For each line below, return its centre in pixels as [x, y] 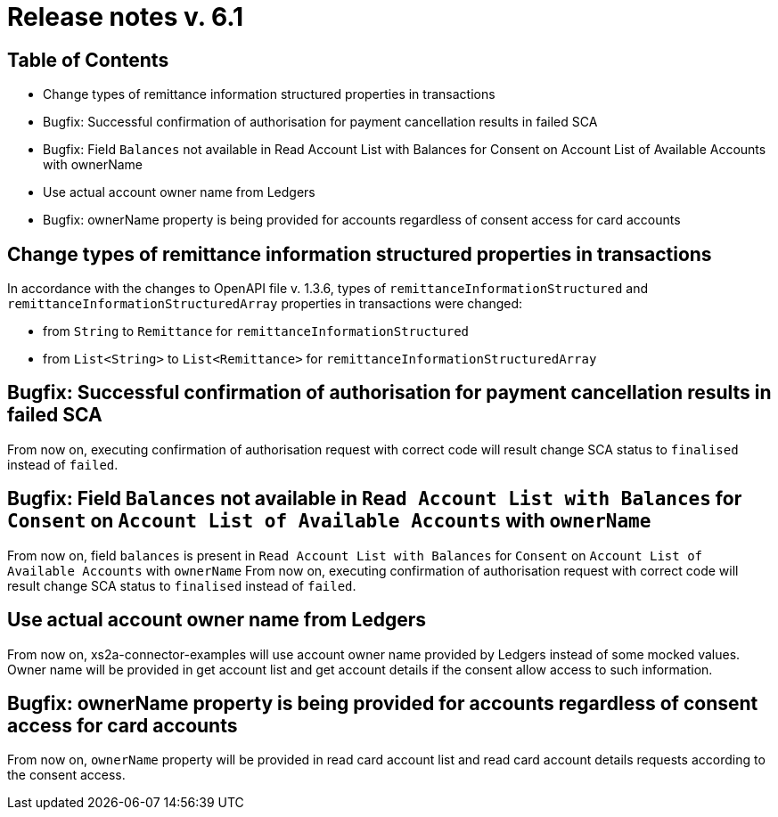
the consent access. [66, 775]
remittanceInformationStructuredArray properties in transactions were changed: [265, 304]
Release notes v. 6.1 [126, 17]
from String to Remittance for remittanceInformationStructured [256, 331]
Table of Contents [88, 60]
